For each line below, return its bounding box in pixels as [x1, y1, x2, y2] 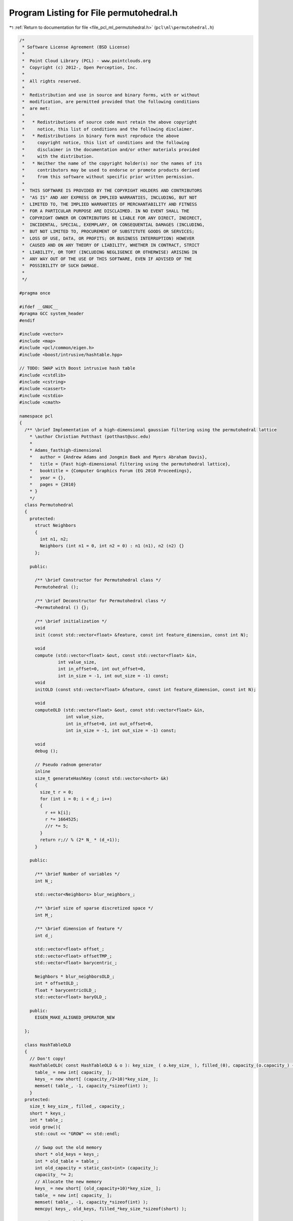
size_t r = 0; [40, 789, 74, 795]
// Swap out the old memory [35, 1144, 102, 1150]
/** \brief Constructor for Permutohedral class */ [35, 577, 161, 583]
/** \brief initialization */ [35, 618, 107, 624]
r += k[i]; [44, 810, 71, 815]
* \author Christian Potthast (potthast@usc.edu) [29, 434, 151, 440]
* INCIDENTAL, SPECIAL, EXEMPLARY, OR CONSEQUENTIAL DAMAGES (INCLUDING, [22, 222, 205, 228]
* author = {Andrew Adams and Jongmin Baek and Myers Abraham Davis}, [29, 454, 208, 460]
